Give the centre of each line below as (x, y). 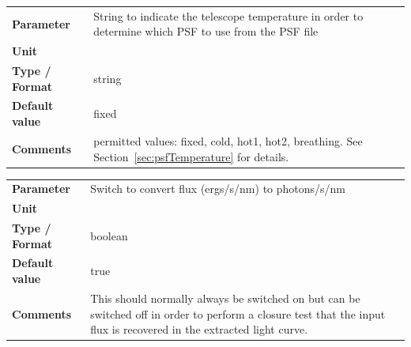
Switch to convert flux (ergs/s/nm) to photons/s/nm (218, 189)
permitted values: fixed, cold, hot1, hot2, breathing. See (228, 140)
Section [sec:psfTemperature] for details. (191, 156)
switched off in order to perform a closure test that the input (238, 313)
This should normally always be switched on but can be (225, 298)
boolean (109, 235)
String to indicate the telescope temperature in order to (228, 15)
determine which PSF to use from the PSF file (206, 31)
